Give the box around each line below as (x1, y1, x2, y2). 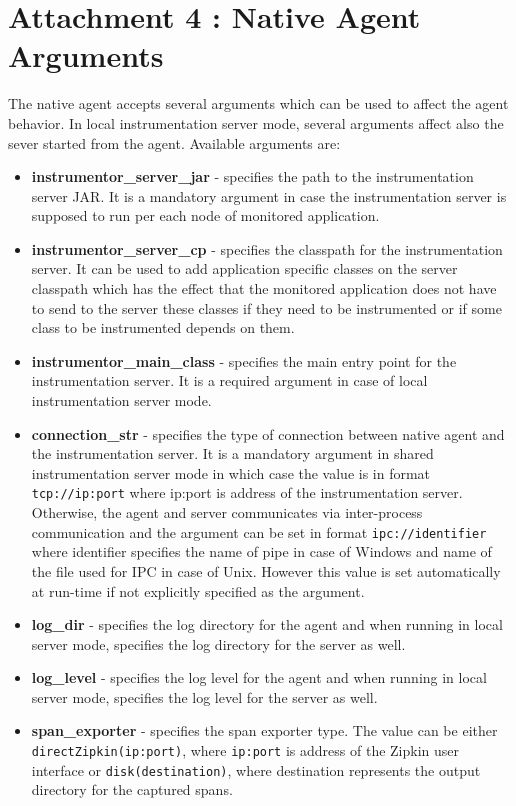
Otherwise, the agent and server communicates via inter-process (31, 502, 423, 523)
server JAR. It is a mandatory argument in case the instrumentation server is (31, 185, 507, 206)
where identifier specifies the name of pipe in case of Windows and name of (31, 541, 492, 562)
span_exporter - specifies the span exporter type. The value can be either (31, 720, 498, 741)
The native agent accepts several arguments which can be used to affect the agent (8, 93, 509, 114)
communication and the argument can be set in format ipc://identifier (31, 521, 487, 542)
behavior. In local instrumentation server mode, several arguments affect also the (8, 112, 504, 133)
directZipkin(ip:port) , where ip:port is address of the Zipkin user (31, 740, 460, 761)
